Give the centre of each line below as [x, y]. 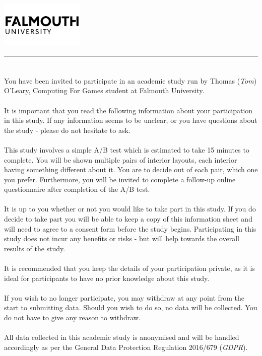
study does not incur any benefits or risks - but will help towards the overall [122, 238]
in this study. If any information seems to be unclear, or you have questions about [131, 120]
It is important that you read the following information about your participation [128, 110]
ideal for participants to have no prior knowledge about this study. [107, 278]
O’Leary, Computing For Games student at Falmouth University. [104, 90]
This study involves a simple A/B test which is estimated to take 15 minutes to [127, 149]
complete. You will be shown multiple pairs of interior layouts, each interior [121, 159]
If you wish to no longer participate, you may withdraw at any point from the [124, 297]
